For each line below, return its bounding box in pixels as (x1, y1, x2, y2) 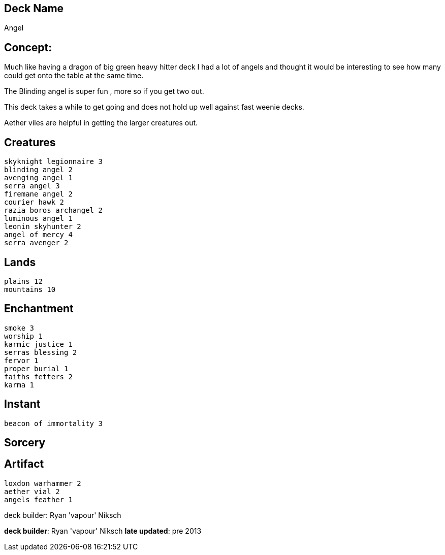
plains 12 (4, 277, 43, 285)
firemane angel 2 (4, 190, 73, 199)
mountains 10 (4, 285, 56, 293)
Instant (4, 398, 41, 411)
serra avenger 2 (4, 239, 69, 247)
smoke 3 (4, 323, 35, 332)
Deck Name (4, 2, 64, 15)
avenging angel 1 (4, 174, 73, 182)
